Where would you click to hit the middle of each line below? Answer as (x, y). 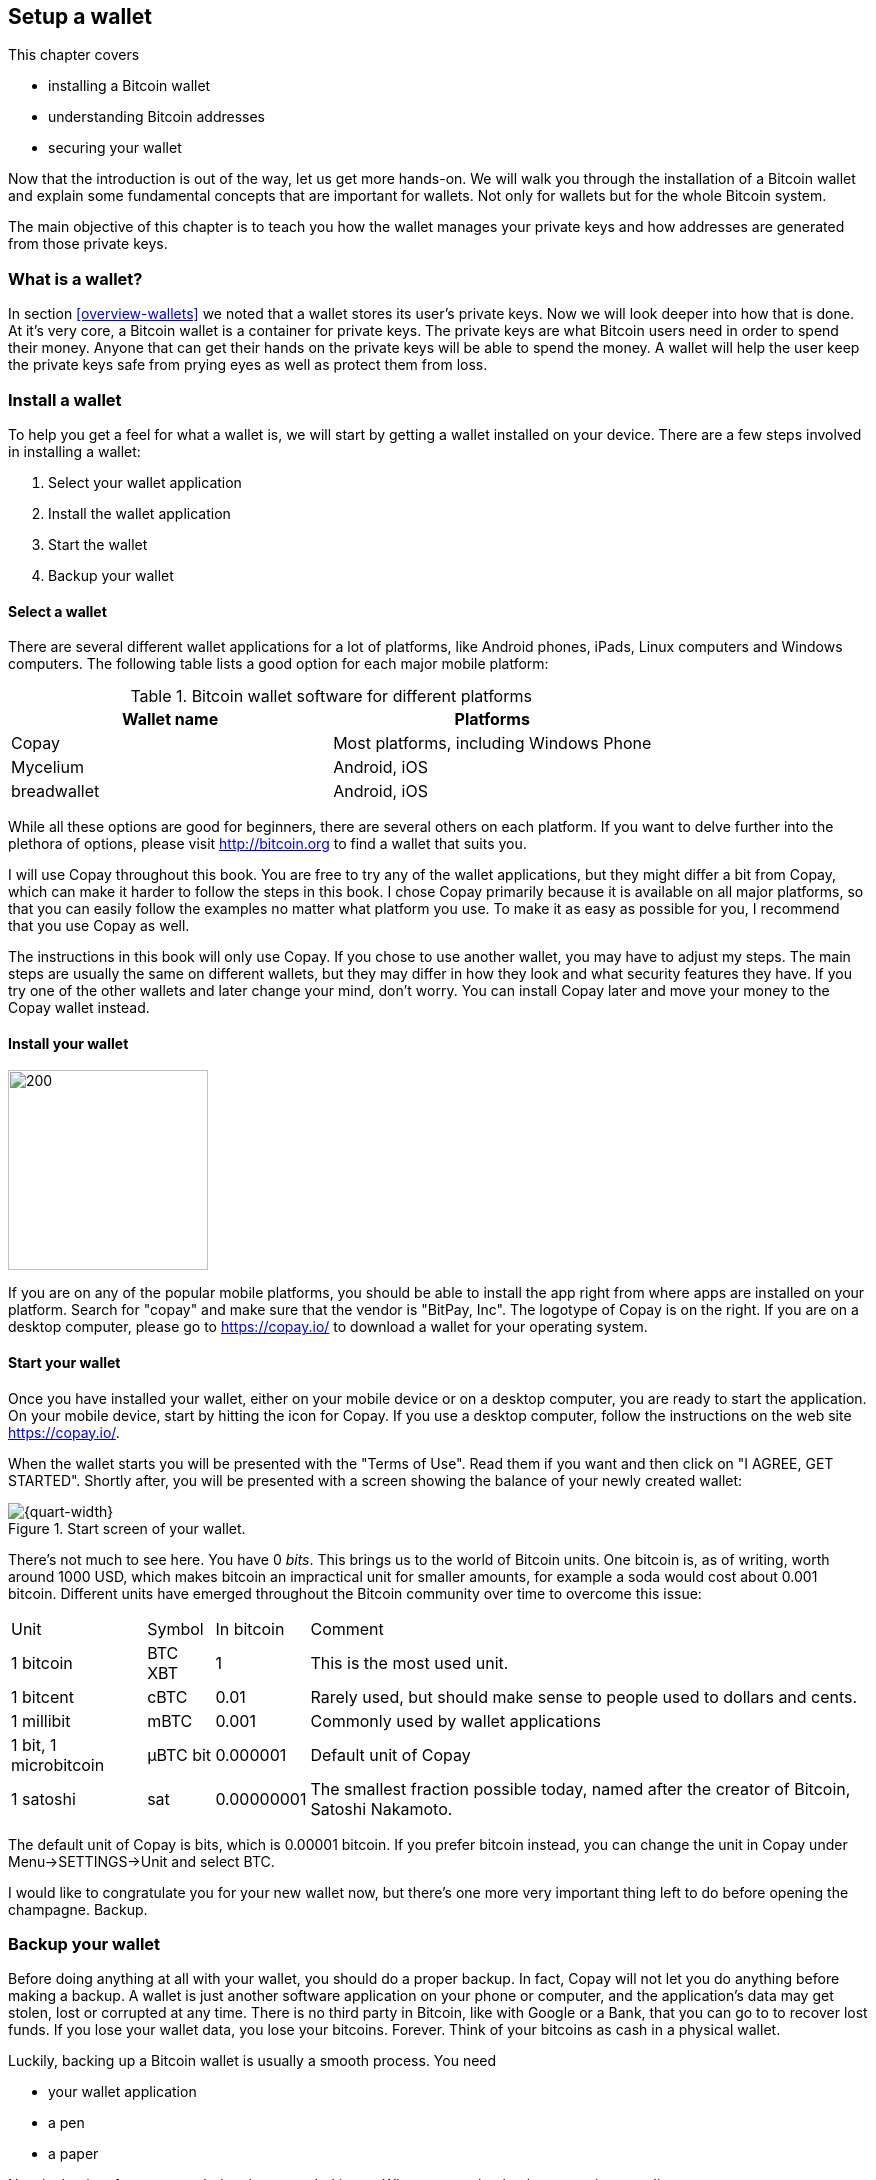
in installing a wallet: (74, 451)
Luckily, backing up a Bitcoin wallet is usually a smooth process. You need (252, 2061)
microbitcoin (58, 1764)
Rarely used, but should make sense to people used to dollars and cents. (584, 1696)
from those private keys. (88, 244)
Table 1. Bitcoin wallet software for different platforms (331, 696)
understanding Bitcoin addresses (157, 117)
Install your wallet (68, 1043)
